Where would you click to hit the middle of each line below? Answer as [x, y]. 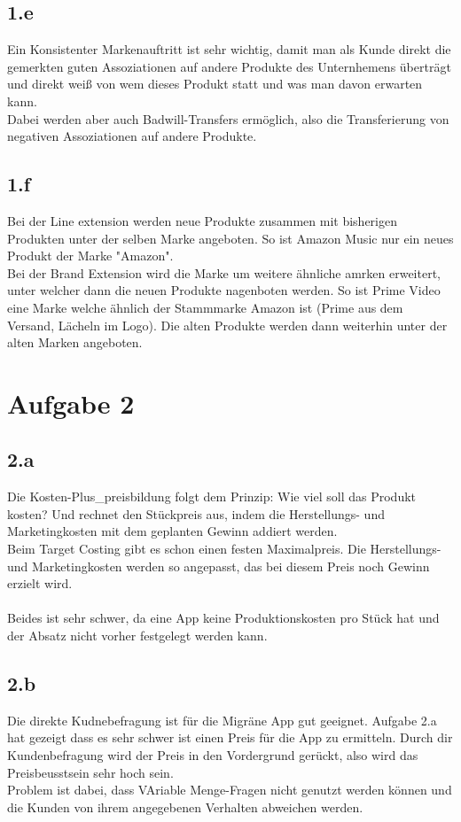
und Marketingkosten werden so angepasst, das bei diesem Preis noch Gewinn [219, 566]
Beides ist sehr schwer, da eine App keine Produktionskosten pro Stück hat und [223, 618]
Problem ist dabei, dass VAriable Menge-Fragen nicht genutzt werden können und [230, 790]
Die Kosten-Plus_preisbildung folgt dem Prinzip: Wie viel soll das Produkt [212, 496]
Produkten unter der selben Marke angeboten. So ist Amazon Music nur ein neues [230, 238]
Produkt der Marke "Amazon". [90, 256]
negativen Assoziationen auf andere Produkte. [132, 136]
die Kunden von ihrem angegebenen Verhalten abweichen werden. [185, 806]
